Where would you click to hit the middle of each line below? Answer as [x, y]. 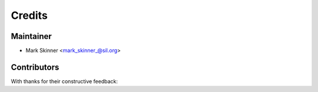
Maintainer [32, 36]
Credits [29, 15]
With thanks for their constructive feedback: [64, 81]
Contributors [35, 67]
